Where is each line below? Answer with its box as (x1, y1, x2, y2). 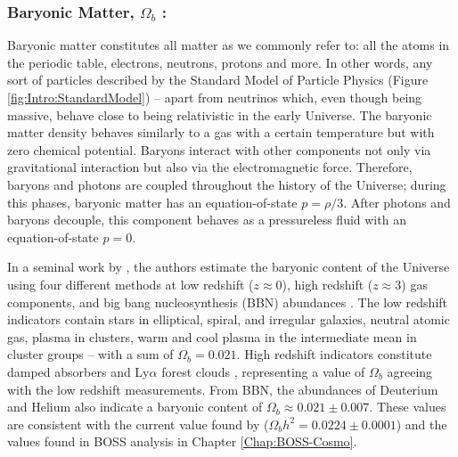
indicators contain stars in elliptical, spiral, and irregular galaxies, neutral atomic (7, 310, 450, 329)
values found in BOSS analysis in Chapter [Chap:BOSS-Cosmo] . (7, 432, 357, 451)
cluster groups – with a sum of (7, 345, 174, 363)
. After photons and (343, 192, 451, 211)
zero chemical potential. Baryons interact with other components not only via (7, 140, 431, 159)
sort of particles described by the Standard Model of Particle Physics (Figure (7, 70, 429, 89)
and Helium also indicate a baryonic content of (7, 397, 263, 416)
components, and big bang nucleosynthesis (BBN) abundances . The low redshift (7, 292, 448, 311)
